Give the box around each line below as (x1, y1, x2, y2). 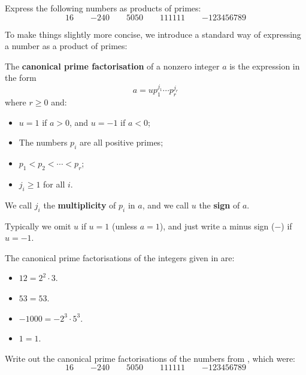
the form (5, 71, 37, 84)
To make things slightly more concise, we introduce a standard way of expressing (5, 28, 301, 40)
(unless (111, 219, 138, 232)
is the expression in (229, 59, 300, 72)
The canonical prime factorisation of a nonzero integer (5, 59, 220, 72)
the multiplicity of (43, 198, 116, 211)
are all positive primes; (79, 136, 163, 149)
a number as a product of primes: (5, 40, 128, 52)
